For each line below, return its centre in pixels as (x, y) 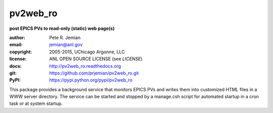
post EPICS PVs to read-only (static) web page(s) (62, 28)
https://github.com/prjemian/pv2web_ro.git (94, 73)
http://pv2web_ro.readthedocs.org (85, 66)
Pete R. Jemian (65, 37)
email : (16, 45)
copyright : (21, 52)
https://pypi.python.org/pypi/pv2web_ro (91, 80)
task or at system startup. (36, 103)
